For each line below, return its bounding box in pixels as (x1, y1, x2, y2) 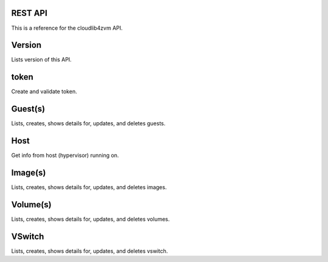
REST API (11, 8, 48, 18)
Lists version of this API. (11, 56, 72, 63)
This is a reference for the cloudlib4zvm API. (11, 24, 123, 32)
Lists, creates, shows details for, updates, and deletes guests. (11, 120, 166, 127)
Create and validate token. (11, 88, 77, 95)
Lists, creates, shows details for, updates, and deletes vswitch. (11, 247, 168, 255)
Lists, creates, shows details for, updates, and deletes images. (11, 184, 167, 191)
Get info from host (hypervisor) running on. (11, 152, 119, 159)
